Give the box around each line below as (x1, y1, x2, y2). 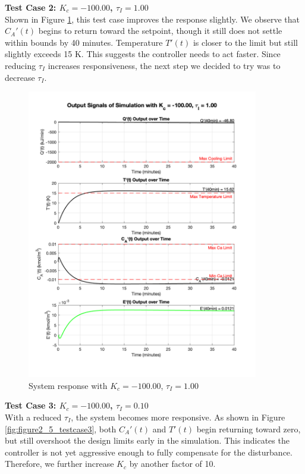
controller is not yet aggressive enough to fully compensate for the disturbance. (5, 445, 293, 458)
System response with (29, 379, 108, 391)
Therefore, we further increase (5, 457, 114, 470)
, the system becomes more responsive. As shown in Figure (71, 410, 285, 423)
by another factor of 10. (129, 457, 216, 470)
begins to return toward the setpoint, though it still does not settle (38, 24, 282, 37)
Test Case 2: (5, 1, 56, 13)
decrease (5, 71, 35, 83)
